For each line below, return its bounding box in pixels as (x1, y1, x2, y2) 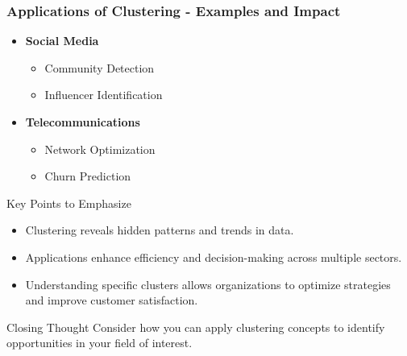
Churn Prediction (44, 168, 131, 184)
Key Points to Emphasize (6, 194, 131, 211)
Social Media (25, 32, 99, 49)
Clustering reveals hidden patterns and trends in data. (25, 221, 294, 238)
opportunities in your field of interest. (6, 334, 193, 351)
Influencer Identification (44, 86, 163, 103)
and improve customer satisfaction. (25, 292, 198, 308)
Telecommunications (25, 114, 140, 130)
